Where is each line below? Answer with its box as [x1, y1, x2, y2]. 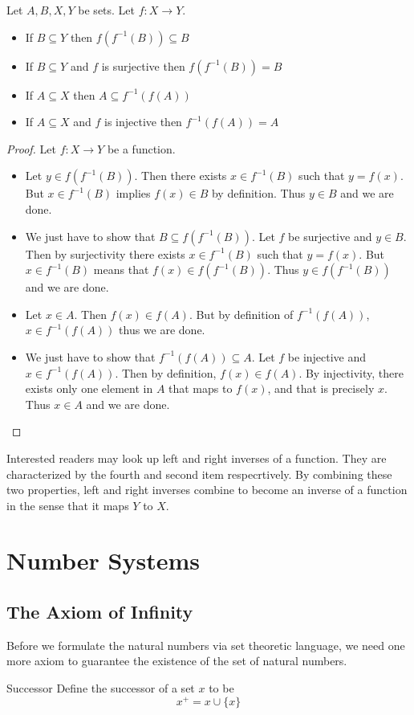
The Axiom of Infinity [6, 599, 193, 624]
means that [93, 261, 149, 278]
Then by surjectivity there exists [25, 245, 185, 262]
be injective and [287, 348, 367, 365]
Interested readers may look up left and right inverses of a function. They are [6, 449, 387, 466]
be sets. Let [78, 2, 136, 18]
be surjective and [288, 227, 372, 244]
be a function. [107, 140, 176, 157]
